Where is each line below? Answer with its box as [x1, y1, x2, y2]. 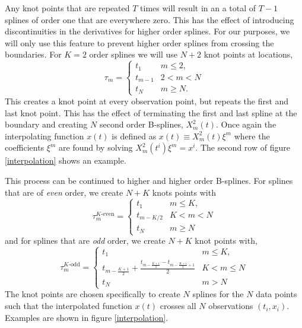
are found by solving [59, 141, 133, 154]
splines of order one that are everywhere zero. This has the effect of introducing [5, 13, 294, 26]
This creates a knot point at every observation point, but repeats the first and [5, 94, 289, 107]
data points [256, 288, 297, 300]
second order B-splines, [99, 118, 183, 130]
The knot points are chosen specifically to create [5, 288, 180, 300]
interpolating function [5, 129, 84, 142]
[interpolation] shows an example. [5, 154, 126, 167]
